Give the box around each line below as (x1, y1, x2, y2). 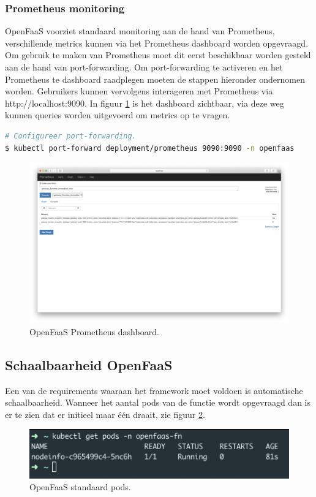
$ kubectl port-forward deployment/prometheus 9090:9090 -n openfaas (5, 143, 295, 153)
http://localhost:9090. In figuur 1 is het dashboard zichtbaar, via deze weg (5, 96, 284, 109)
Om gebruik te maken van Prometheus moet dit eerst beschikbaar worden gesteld (5, 48, 311, 61)
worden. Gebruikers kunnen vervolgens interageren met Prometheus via (5, 85, 273, 97)
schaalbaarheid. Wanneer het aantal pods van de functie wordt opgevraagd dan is (5, 396, 310, 409)
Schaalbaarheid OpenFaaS (5, 355, 173, 374)
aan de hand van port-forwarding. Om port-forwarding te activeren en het (5, 61, 283, 73)
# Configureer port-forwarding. (5, 131, 137, 140)
